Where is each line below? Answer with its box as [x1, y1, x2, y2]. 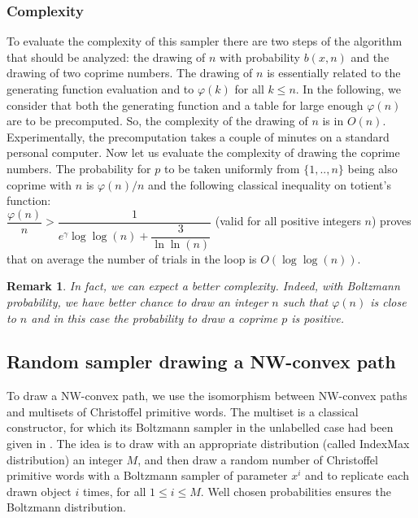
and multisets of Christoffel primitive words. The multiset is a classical [7, 403, 359, 420]
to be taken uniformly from [163, 159, 300, 176]
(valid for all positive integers [215, 212, 361, 229]
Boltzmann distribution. [7, 498, 126, 516]
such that [282, 293, 329, 310]
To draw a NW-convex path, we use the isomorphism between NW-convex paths [7, 387, 407, 404]
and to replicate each [304, 467, 409, 484]
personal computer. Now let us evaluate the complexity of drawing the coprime [7, 144, 400, 161]
